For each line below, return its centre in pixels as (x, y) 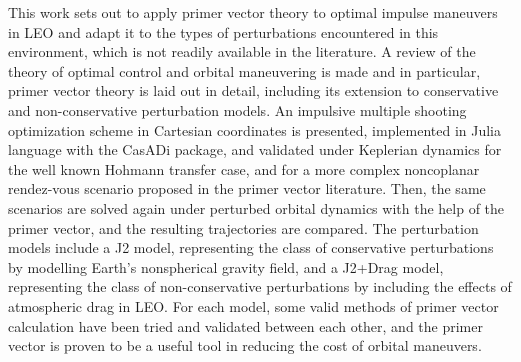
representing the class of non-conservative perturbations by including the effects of (260, 286)
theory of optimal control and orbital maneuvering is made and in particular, (244, 70)
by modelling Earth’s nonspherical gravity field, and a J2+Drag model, (226, 266)
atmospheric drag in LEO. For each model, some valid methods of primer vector (253, 305)
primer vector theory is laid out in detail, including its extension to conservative (253, 90)
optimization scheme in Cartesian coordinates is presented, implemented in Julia (255, 129)
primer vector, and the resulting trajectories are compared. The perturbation (243, 227)
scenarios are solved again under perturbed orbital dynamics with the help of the (256, 207)
